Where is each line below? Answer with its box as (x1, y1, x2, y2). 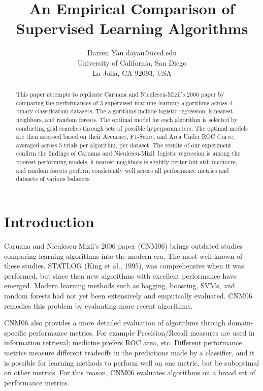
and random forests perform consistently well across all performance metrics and (16, 166, 229, 174)
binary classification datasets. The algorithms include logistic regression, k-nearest (16, 107, 233, 115)
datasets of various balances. (16, 174, 91, 183)
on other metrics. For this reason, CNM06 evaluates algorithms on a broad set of (4, 367, 255, 378)
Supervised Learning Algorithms (16, 18, 248, 39)
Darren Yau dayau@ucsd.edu (87, 47, 177, 58)
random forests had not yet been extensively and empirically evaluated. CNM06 (4, 290, 252, 301)
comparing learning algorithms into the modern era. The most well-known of (4, 250, 243, 261)
